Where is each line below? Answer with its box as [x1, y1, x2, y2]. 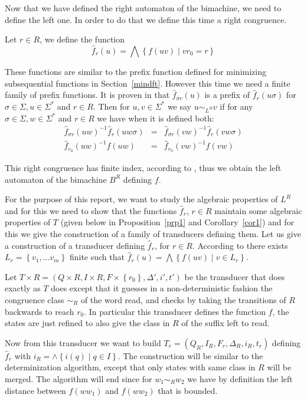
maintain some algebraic [214, 204, 302, 216]
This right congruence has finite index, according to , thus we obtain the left [5, 162, 282, 174]
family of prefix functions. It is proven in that [5, 88, 170, 101]
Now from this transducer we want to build [5, 336, 161, 349]
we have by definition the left [187, 372, 293, 384]
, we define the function [40, 33, 125, 45]
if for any [220, 100, 253, 112]
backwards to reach [5, 305, 74, 317]
